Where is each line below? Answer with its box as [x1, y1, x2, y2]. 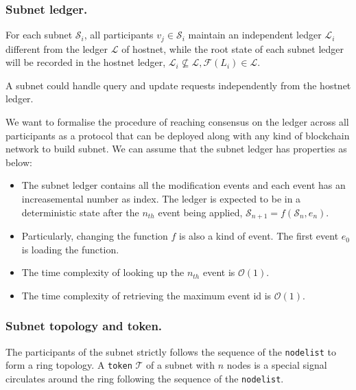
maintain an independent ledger [188, 27, 322, 42]
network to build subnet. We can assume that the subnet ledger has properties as [5, 141, 347, 156]
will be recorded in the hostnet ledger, [5, 55, 166, 69]
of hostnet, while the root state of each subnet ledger [121, 41, 344, 56]
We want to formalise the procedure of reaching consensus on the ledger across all [5, 115, 349, 129]
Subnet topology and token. [5, 317, 163, 334]
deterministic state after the [21, 205, 139, 219]
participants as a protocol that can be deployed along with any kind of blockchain [5, 128, 350, 142]
